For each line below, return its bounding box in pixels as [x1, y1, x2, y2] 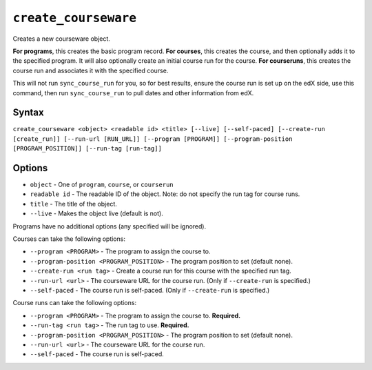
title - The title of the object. [30, 199, 117, 208]
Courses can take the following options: [12, 235, 125, 243]
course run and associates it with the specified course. [12, 66, 169, 75]
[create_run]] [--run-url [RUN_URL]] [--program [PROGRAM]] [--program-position [12, 135, 293, 143]
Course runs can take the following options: [12, 299, 137, 307]
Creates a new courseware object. [12, 35, 110, 43]
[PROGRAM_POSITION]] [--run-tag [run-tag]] [12, 145, 162, 153]
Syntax [12, 107, 44, 119]
